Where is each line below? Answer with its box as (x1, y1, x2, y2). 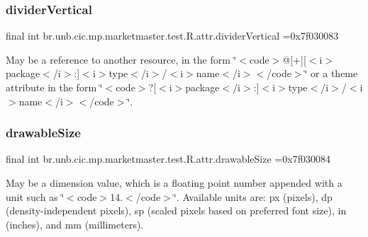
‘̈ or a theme (304, 66, 358, 81)
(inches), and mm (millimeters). (6, 216, 144, 231)
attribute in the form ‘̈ (6, 80, 103, 94)
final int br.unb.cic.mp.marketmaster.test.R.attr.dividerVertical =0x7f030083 (6, 28, 339, 43)
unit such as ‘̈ (6, 189, 65, 204)
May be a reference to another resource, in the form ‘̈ (6, 52, 237, 67)
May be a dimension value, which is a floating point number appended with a (6, 175, 342, 190)
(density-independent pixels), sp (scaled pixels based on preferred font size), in (6, 203, 347, 218)
